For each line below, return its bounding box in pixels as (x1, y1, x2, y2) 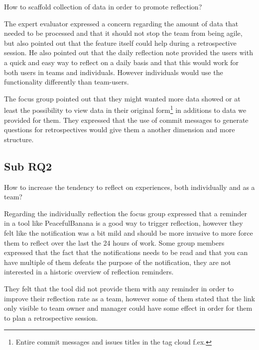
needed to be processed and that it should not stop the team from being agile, (4, 28, 243, 38)
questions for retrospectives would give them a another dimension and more (4, 124, 235, 135)
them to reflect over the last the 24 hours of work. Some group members (4, 237, 225, 248)
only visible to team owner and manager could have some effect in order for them (4, 303, 253, 313)
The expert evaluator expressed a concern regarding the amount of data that (4, 18, 239, 28)
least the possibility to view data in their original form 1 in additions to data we (4, 103, 247, 115)
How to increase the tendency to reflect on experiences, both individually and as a (4, 181, 255, 192)
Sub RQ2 (4, 158, 52, 174)
